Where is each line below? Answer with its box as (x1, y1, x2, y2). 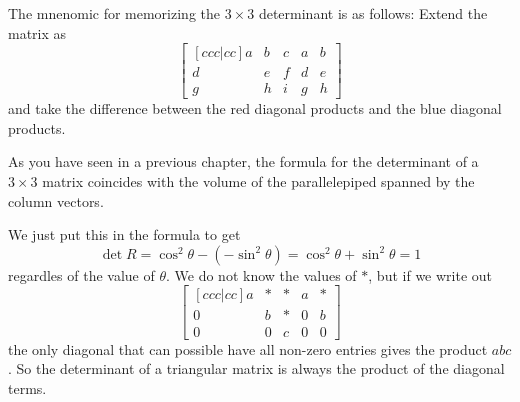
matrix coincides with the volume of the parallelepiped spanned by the (42, 171, 475, 192)
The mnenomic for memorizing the (8, 3, 221, 23)
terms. (8, 377, 47, 398)
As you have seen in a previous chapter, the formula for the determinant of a (8, 151, 479, 172)
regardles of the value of (8, 264, 155, 285)
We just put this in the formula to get (8, 224, 241, 245)
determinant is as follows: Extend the (258, 3, 488, 23)
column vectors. (8, 190, 104, 211)
